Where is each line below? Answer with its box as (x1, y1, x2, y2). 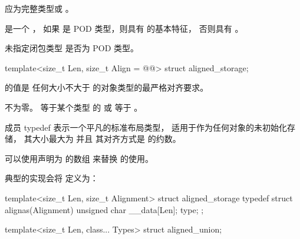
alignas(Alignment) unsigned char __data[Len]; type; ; (5, 203, 204, 215)
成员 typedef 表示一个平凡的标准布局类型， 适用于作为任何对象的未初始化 (5, 121, 288, 133)
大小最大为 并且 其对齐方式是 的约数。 (32, 132, 181, 145)
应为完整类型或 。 (5, 2, 74, 14)
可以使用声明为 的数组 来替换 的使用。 (5, 152, 153, 164)
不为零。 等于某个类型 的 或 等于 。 (5, 101, 143, 113)
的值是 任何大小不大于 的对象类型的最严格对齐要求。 (5, 81, 209, 94)
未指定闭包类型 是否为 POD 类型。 (5, 42, 139, 54)
